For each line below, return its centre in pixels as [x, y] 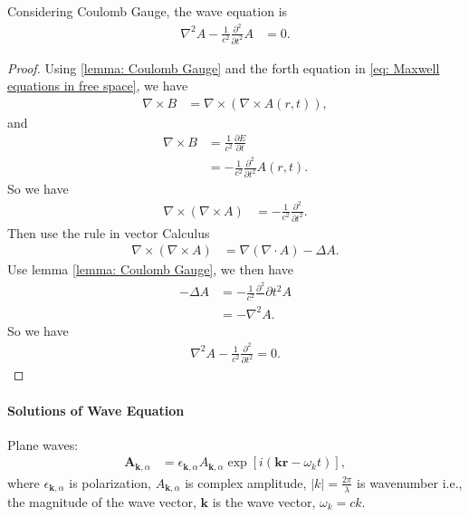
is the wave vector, [264, 501]
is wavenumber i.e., [410, 482]
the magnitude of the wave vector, [102, 501]
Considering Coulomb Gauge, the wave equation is [148, 11]
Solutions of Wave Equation [96, 410]
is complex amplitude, [246, 482]
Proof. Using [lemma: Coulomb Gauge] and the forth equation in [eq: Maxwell [224, 67]
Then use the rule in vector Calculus [109, 232]
